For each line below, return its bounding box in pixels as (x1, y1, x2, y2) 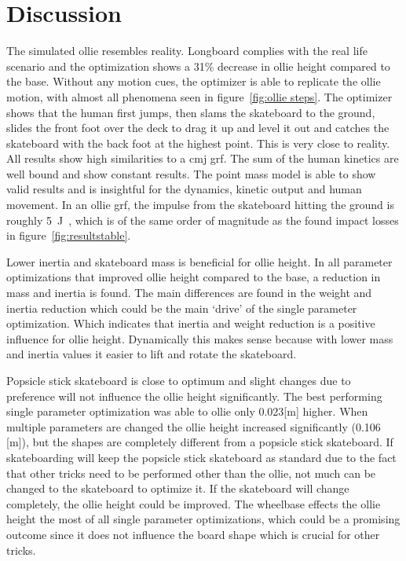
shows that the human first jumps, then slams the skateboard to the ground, (6, 104, 375, 120)
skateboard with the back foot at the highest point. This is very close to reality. (6, 134, 390, 151)
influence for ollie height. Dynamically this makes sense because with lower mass (6, 330, 393, 346)
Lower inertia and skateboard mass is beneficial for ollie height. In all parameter (6, 253, 393, 269)
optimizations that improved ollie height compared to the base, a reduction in (6, 269, 381, 285)
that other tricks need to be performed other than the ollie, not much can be (6, 464, 376, 481)
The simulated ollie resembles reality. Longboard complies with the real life (6, 42, 368, 59)
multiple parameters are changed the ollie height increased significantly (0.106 (6, 418, 381, 434)
